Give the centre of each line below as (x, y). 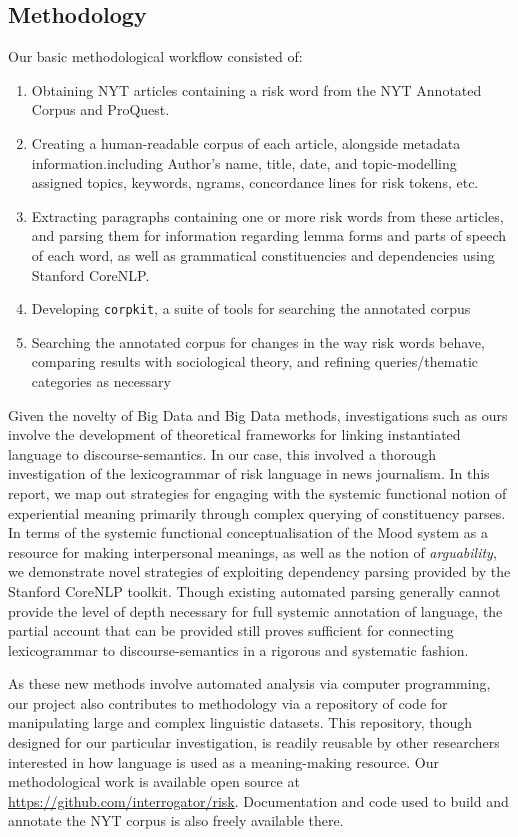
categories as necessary (101, 380)
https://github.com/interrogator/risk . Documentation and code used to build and (258, 800)
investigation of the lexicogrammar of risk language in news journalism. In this (249, 473)
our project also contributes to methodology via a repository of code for (228, 702)
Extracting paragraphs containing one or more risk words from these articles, (267, 215)
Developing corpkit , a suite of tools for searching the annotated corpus (251, 308)
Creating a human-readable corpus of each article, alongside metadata (246, 142)
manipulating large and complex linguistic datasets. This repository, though (240, 722)
